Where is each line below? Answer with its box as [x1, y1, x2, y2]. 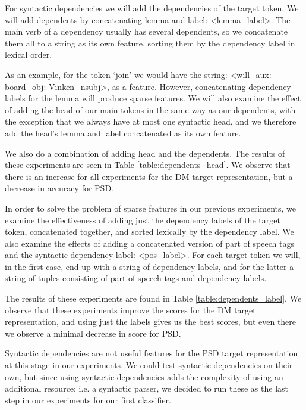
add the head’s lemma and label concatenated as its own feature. [5, 126, 241, 139]
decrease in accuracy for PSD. [5, 182, 113, 194]
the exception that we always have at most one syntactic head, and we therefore [5, 115, 296, 128]
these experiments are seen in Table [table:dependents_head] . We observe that [5, 159, 291, 171]
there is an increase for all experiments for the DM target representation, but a [5, 170, 293, 182]
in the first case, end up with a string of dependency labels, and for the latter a [5, 260, 294, 272]
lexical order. [5, 48, 52, 61]
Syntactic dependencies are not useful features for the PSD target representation [5, 347, 298, 359]
